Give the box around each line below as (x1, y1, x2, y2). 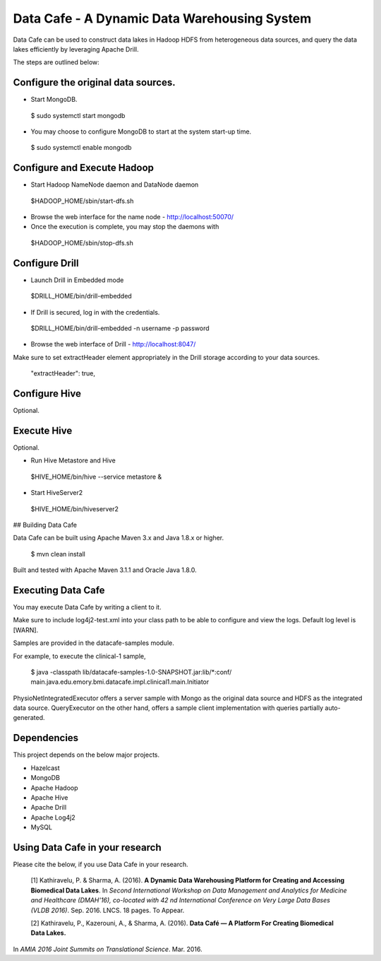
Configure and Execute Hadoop (13, 162, 155, 174)
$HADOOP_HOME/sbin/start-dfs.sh (30, 197, 134, 205)
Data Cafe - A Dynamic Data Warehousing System (13, 11, 312, 26)
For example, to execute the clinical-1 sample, (13, 651, 146, 660)
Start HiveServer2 (30, 489, 83, 497)
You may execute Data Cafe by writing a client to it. (13, 602, 162, 611)
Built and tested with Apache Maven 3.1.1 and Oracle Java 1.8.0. (13, 566, 197, 574)
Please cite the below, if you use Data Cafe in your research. (13, 860, 188, 869)
